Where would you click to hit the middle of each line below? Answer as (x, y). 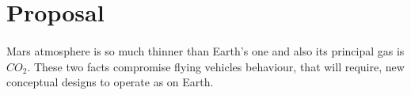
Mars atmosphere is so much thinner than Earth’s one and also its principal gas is (205, 50)
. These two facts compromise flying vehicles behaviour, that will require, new (216, 66)
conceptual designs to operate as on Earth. (110, 82)
